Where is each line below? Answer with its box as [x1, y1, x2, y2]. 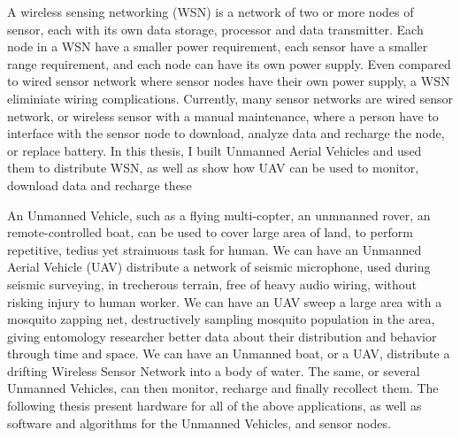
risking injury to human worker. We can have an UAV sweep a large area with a [7, 292, 442, 311]
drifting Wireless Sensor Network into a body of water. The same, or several [7, 361, 420, 380]
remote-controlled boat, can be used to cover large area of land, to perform [7, 223, 413, 242]
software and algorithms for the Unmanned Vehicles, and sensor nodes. [7, 413, 391, 432]
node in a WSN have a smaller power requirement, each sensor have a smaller [7, 37, 428, 56]
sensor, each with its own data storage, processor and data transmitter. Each [7, 19, 424, 38]
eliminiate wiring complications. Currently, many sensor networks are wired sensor [7, 88, 453, 107]
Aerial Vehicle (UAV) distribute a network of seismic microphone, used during [7, 257, 431, 276]
